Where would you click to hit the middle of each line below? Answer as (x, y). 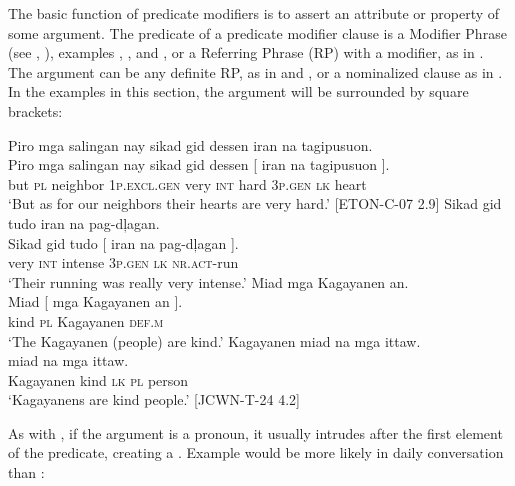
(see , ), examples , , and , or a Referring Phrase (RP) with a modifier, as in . (246, 52)
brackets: (35, 110)
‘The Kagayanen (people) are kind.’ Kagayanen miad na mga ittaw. (214, 340)
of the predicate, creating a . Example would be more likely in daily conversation (256, 452)
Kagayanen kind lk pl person (98, 379)
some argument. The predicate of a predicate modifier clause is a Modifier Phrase (257, 32)
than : (26, 472)
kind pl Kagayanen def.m (86, 320)
